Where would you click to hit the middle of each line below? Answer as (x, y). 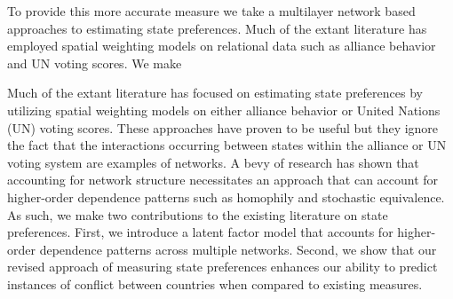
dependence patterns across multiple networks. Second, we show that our (238, 249)
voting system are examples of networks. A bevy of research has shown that (213, 162)
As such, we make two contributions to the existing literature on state (198, 214)
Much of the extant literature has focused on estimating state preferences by (215, 93)
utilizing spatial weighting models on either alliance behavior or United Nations (224, 110)
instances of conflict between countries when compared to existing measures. (215, 283)
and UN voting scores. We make (95, 63)
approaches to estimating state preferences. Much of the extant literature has (217, 28)
